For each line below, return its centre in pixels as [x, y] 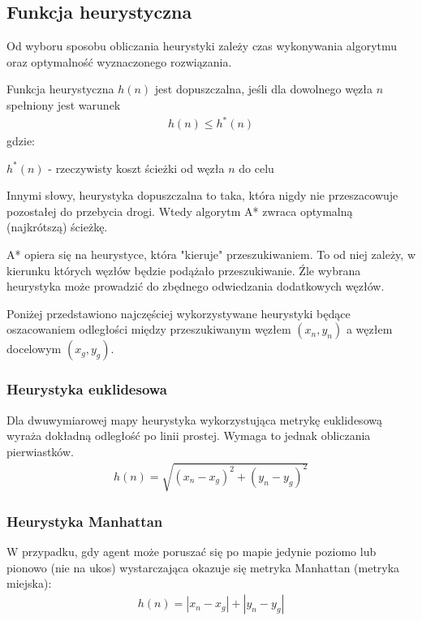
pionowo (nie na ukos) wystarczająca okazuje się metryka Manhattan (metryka [203, 567]
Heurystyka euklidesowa [87, 389]
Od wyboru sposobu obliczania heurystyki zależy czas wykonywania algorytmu [202, 46]
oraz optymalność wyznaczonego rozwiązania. [119, 61]
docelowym [34, 349]
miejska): [29, 583]
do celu [256, 168]
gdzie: [21, 141]
